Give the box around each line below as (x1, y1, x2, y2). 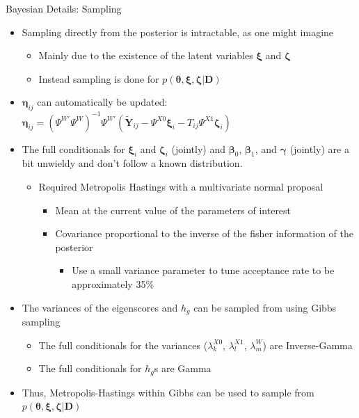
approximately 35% (72, 277, 154, 291)
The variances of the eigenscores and (22, 300, 178, 314)
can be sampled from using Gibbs (193, 300, 337, 314)
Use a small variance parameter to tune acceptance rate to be (72, 263, 335, 278)
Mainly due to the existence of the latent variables (38, 48, 253, 63)
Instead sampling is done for (38, 71, 159, 86)
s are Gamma (154, 361, 212, 376)
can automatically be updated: (37, 95, 168, 109)
